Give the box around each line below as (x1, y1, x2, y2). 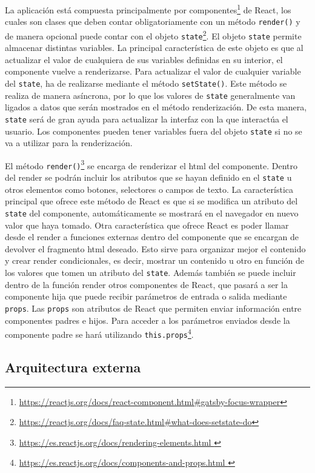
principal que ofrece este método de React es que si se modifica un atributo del (5, 195, 298, 207)
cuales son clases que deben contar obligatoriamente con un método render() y (5, 15, 300, 28)
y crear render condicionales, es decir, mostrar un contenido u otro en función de (5, 254, 305, 267)
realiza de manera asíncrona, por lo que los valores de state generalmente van (5, 89, 296, 101)
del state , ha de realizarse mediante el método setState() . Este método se (5, 77, 287, 89)
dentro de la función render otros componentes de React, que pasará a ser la (5, 278, 288, 290)
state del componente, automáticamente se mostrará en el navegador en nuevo (5, 206, 299, 219)
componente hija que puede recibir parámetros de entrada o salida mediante (5, 290, 287, 303)
